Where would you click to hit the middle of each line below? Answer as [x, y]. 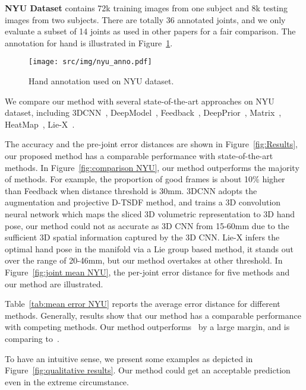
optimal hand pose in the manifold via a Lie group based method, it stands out [149, 248]
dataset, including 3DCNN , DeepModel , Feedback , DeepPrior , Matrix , [143, 112]
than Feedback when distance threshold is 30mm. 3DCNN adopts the [131, 190]
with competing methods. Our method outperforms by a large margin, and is [147, 327]
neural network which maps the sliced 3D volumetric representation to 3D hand [150, 213]
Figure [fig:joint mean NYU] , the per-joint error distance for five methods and [147, 272]
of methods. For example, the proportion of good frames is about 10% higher [145, 179]
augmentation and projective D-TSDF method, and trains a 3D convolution [143, 202]
